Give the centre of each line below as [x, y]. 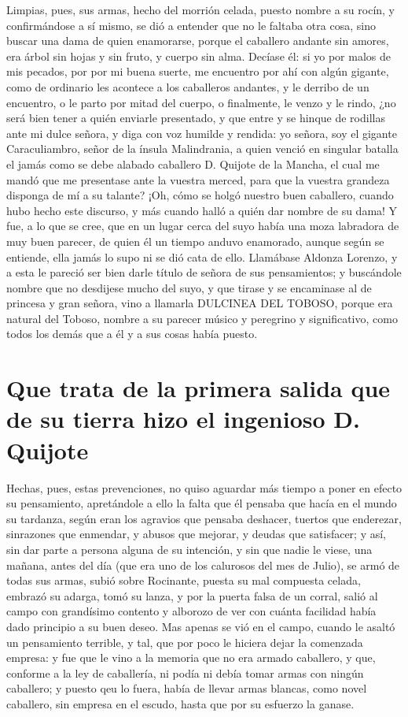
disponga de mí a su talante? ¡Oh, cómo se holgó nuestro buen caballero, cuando [200, 195]
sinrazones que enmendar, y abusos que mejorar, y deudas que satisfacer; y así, [197, 534]
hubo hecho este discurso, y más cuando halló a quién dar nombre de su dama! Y [202, 210]
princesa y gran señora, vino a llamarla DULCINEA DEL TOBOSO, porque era [200, 303]
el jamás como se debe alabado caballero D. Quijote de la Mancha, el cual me [193, 163]
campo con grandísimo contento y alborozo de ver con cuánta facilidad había [191, 611]
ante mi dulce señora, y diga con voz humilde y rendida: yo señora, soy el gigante [202, 133]
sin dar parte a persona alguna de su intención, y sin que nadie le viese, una [189, 549]
